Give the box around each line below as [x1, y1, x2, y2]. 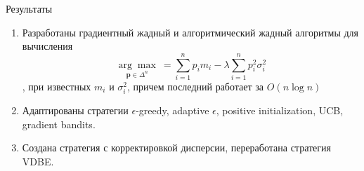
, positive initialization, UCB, [216, 103, 344, 118]
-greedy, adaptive [136, 103, 209, 118]
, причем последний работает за [127, 78, 264, 93]
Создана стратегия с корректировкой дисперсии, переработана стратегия [22, 140, 331, 155]
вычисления [22, 39, 73, 53]
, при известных [22, 78, 91, 93]
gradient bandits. [22, 116, 96, 131]
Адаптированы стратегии [22, 103, 129, 118]
